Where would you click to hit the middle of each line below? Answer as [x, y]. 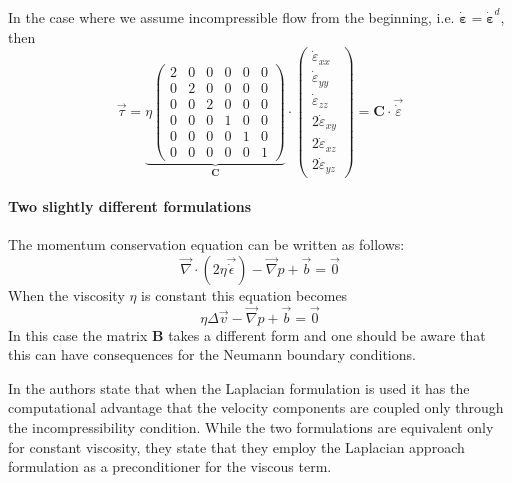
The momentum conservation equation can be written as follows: [206, 244]
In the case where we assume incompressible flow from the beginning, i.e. [231, 17]
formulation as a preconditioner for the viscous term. [170, 466]
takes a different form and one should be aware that [327, 334]
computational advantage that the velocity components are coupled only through [256, 407]
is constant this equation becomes [244, 294]
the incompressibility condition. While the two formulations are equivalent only [251, 427]
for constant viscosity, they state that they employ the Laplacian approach [236, 446]
